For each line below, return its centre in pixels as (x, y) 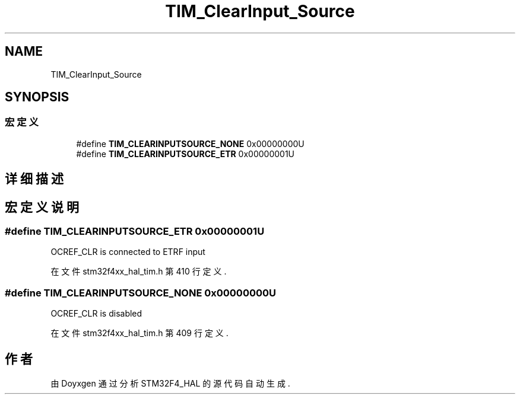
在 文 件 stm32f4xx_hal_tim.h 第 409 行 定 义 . (139, 333)
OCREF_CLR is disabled (96, 314)
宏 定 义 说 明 (42, 207)
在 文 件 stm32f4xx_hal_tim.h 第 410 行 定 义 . (139, 272)
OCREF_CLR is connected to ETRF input (128, 252)
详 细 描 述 (34, 179)
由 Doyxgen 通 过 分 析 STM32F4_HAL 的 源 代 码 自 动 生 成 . (170, 384)
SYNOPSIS (37, 97)
